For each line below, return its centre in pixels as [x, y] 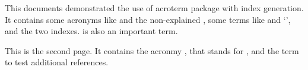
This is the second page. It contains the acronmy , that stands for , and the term [152, 50]
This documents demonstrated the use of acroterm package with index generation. [154, 8]
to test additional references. [57, 62]
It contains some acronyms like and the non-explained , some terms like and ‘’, [148, 19]
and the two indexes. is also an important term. [91, 31]
